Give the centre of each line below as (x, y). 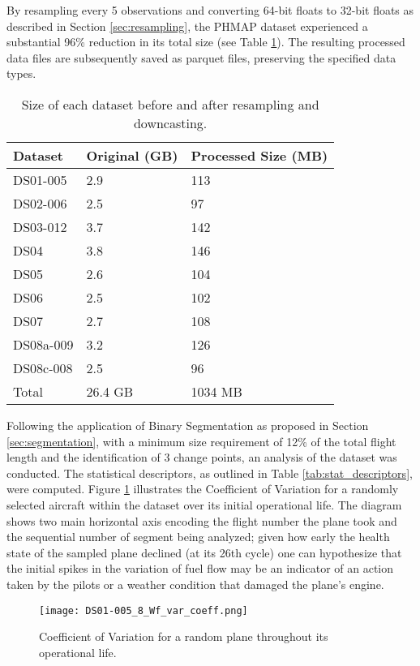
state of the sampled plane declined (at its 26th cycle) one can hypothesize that (204, 552)
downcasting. (170, 122)
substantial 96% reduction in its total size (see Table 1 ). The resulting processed (206, 42)
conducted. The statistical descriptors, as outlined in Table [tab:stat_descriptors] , (210, 473)
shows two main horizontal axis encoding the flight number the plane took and (202, 520)
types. (21, 73)
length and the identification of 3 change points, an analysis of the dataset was (202, 457)
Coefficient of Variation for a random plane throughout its (184, 636)
